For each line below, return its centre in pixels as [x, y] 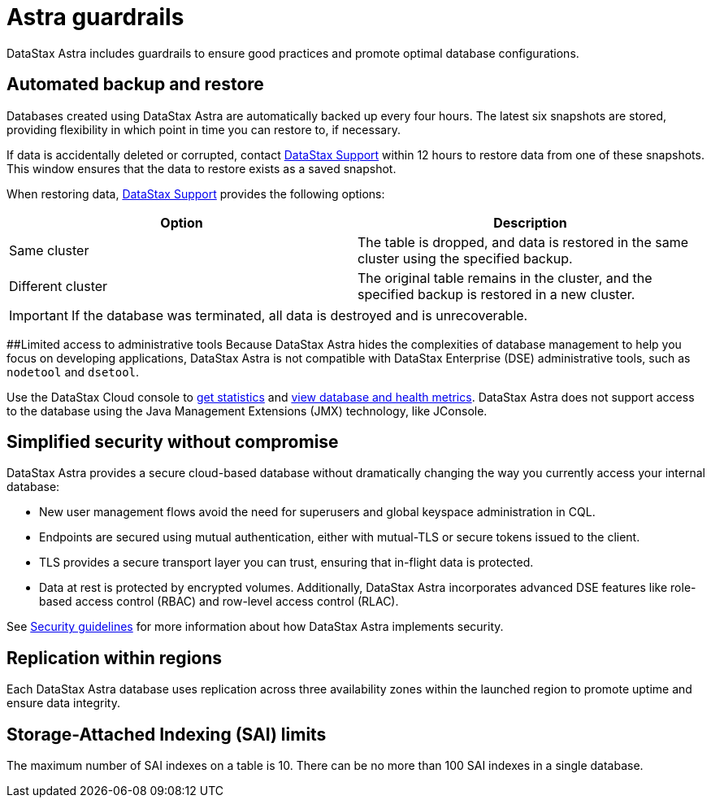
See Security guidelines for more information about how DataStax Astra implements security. [255, 627]
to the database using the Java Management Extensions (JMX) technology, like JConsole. [247, 411]
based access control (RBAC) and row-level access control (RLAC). [219, 602]
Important [39, 315]
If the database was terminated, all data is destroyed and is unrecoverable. [299, 315]
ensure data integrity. [63, 703]
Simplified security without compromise [173, 442]
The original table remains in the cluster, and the [505, 278]
